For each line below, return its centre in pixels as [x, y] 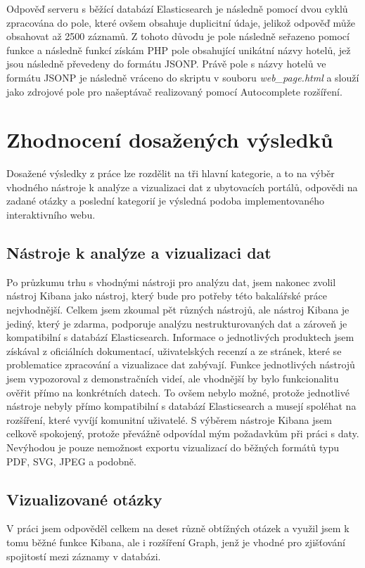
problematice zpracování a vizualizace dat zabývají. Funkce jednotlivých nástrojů [181, 364]
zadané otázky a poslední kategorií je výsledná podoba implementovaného [166, 201]
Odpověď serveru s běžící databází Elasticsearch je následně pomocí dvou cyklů [177, 8]
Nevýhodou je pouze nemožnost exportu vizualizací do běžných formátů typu [173, 447]
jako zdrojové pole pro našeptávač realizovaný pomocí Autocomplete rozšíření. [174, 91]
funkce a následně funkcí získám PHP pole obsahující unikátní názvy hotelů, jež [179, 50]
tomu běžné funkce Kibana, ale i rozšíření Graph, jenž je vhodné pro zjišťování [176, 542]
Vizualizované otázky [84, 499]
